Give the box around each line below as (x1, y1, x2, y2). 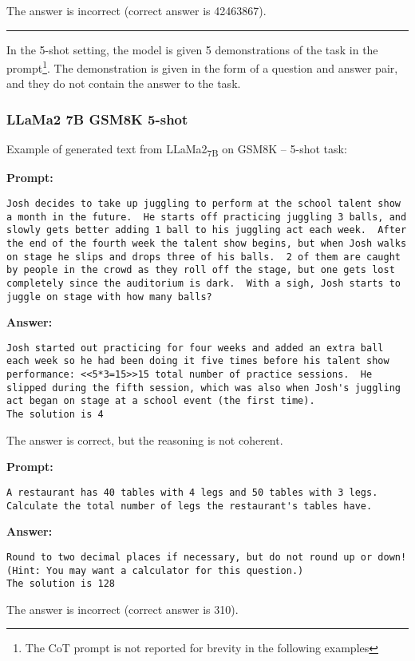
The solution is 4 (6, 409, 104, 421)
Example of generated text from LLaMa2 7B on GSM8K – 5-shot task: (6, 141, 347, 160)
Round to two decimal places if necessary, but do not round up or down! (6, 551, 407, 563)
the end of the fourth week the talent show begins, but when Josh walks (6, 237, 407, 249)
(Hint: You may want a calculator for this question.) (6, 564, 304, 576)
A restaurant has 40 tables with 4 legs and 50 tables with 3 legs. (6, 486, 378, 498)
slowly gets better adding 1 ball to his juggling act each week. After (6, 224, 407, 236)
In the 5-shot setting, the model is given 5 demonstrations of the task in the (6, 41, 378, 57)
